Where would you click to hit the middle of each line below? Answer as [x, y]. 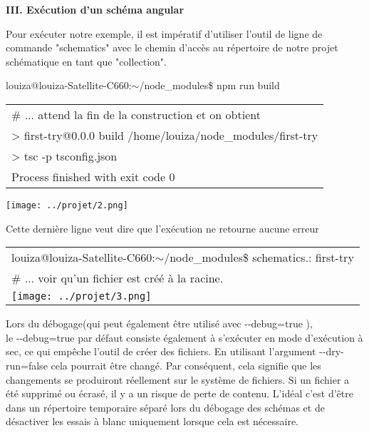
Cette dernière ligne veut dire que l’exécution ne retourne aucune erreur [162, 228]
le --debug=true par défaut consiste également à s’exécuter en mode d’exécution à [184, 337]
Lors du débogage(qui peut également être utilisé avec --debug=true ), [159, 324]
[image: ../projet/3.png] [82, 296]
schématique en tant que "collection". [86, 61]
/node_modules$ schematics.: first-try [259, 258]
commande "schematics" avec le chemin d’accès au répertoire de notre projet [172, 47]
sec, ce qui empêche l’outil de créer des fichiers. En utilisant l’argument [161, 351]
